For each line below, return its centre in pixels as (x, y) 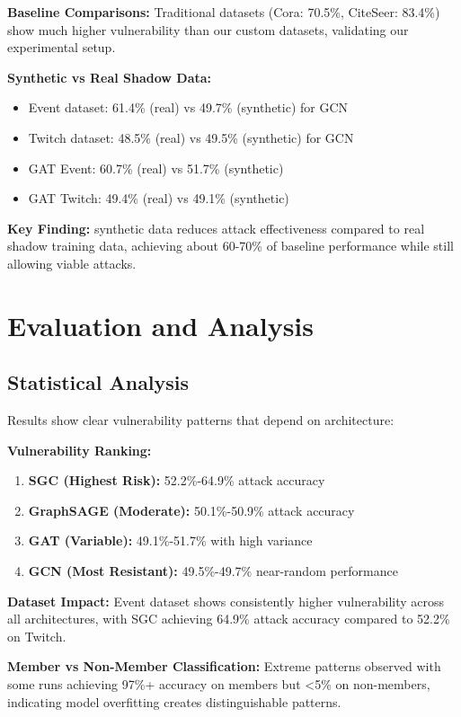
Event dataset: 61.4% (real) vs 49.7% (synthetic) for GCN (188, 107)
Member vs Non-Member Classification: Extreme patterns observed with (224, 666)
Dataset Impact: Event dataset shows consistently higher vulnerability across (226, 601)
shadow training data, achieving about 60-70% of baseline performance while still (230, 246)
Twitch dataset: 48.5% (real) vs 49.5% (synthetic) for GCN (191, 137)
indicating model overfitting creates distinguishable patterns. (174, 701)
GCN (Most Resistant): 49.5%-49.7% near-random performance (213, 571)
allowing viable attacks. (72, 263)
